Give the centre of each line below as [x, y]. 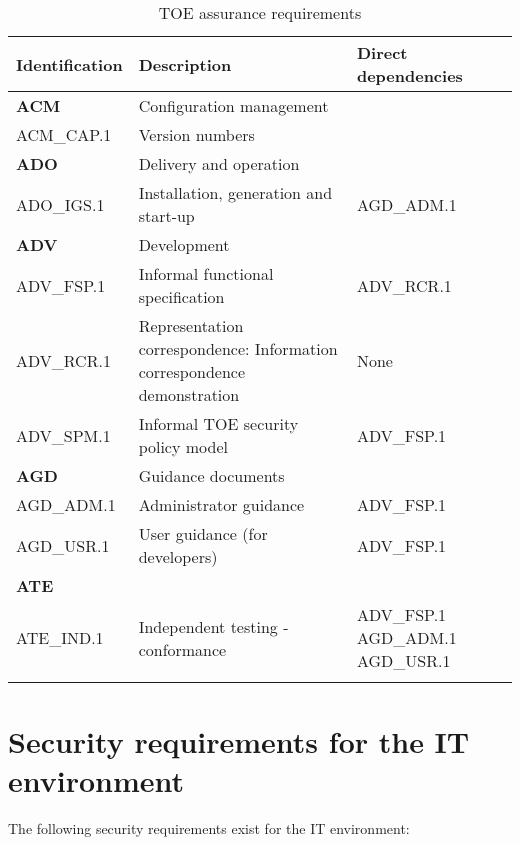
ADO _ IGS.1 [60, 204]
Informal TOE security [218, 423]
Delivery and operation [219, 163]
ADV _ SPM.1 [63, 435]
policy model [183, 446]
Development [184, 244]
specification [181, 296]
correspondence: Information [238, 348]
